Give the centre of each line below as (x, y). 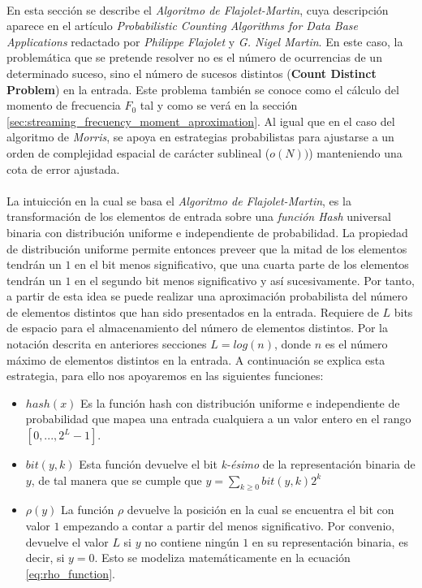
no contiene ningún (192, 541)
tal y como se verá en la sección (219, 105)
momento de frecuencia (64, 105)
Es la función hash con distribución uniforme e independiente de (240, 402)
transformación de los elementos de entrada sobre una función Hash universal (199, 216)
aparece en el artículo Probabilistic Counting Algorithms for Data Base (183, 26)
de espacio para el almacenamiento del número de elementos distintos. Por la (197, 328)
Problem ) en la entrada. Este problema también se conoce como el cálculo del (203, 89)
